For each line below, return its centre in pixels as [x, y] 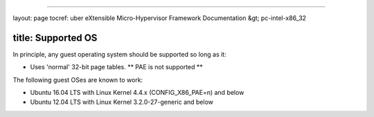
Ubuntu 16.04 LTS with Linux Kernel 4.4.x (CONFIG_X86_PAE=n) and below [137, 93]
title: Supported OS [55, 38]
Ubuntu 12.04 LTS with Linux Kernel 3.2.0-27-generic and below [122, 102]
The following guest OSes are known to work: [78, 80]
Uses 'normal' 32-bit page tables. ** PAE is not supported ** [117, 67]
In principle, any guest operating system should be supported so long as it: [119, 54]
